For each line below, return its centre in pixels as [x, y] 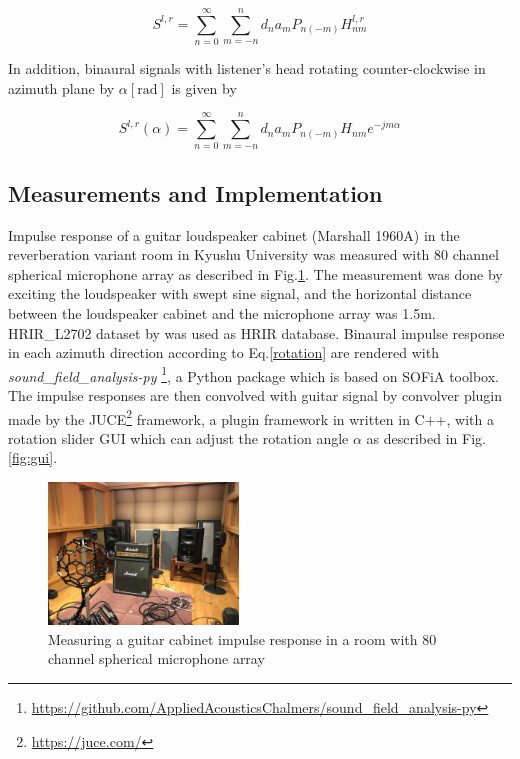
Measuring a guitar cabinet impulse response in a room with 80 [242, 638]
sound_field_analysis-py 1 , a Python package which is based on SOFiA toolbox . [253, 374]
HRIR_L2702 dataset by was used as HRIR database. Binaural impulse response [256, 332]
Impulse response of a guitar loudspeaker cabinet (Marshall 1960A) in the [234, 234]
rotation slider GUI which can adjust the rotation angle [178, 437]
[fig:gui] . [33, 457]
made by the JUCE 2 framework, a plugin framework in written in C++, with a [251, 417]
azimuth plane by [61, 87]
